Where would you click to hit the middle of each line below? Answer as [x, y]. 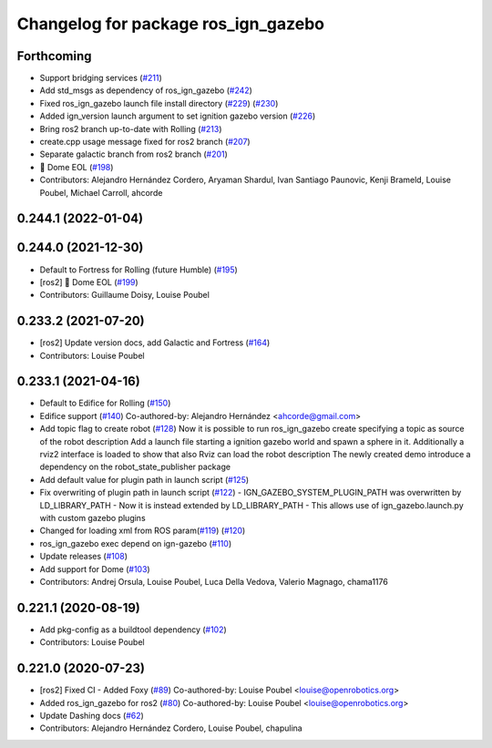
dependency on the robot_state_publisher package [135, 467]
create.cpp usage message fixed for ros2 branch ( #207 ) [145, 142]
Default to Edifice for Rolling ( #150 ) [105, 403]
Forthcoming [54, 56]
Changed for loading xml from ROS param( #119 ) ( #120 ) [143, 531]
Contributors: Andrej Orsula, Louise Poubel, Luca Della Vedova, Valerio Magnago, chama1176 [214, 581]
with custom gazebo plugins [92, 518]
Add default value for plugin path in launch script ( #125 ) [144, 479]
